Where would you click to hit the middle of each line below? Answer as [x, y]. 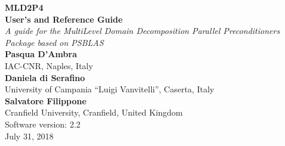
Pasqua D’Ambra [41, 54]
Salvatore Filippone [46, 100]
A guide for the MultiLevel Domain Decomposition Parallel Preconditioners [142, 31]
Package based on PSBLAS [54, 42]
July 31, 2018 [29, 136]
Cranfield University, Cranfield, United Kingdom [94, 112]
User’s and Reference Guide [64, 19]
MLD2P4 [24, 7]
